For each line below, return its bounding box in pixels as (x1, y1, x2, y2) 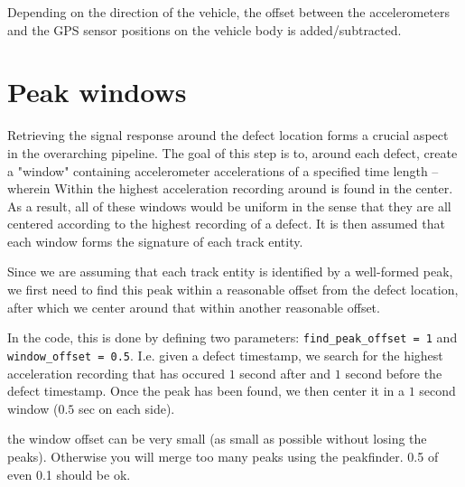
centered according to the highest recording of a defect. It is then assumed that (7, 214, 445, 233)
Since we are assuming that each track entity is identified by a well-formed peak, (7, 262, 453, 281)
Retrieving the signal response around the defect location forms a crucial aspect (7, 126, 449, 145)
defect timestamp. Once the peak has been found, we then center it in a (7, 381, 405, 400)
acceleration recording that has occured (7, 363, 225, 382)
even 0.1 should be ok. (7, 464, 131, 483)
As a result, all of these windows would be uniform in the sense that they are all (7, 196, 451, 215)
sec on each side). (78, 398, 175, 417)
